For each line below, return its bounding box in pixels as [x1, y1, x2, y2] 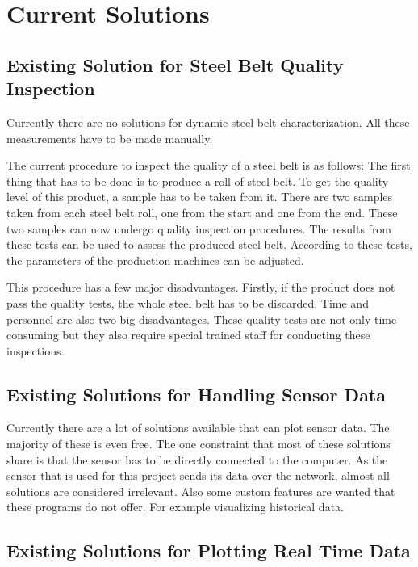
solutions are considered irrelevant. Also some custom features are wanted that [6, 482, 395, 499]
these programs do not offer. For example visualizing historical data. [6, 498, 344, 515]
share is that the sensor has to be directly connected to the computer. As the [6, 451, 388, 468]
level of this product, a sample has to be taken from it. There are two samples [6, 188, 393, 205]
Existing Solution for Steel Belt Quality [6, 52, 344, 77]
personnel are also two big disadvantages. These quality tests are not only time [6, 310, 397, 327]
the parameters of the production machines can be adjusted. [6, 251, 304, 268]
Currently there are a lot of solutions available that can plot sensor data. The [6, 419, 390, 436]
